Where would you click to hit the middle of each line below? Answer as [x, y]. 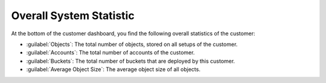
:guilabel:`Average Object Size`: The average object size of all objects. [113, 69]
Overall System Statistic [73, 16]
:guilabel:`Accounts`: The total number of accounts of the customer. [110, 53]
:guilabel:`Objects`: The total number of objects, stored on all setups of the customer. [132, 44]
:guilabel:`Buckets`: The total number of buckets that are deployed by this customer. [131, 61]
